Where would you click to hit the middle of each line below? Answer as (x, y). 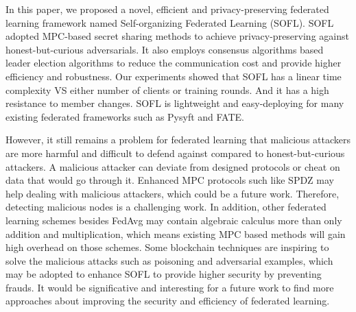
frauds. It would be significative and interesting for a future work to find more (170, 287)
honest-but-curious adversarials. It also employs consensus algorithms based (165, 49)
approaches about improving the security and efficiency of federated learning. (168, 301)
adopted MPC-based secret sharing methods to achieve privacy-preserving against (177, 36)
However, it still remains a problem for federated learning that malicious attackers (178, 140)
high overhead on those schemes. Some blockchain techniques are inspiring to (167, 247)
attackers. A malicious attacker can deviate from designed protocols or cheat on (173, 166)
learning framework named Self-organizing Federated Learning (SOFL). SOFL (170, 22)
